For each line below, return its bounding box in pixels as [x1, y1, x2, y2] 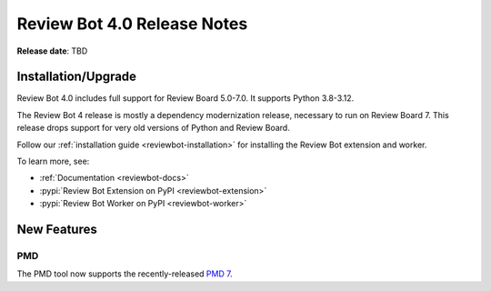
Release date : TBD [16, 45, 88, 56]
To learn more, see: [16, 156, 90, 167]
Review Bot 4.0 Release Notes [16, 14, 248, 34]
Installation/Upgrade [16, 69, 136, 85]
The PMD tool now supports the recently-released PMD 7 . [16, 268, 233, 279]
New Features [16, 222, 97, 236]
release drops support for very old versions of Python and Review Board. [16, 123, 290, 134]
